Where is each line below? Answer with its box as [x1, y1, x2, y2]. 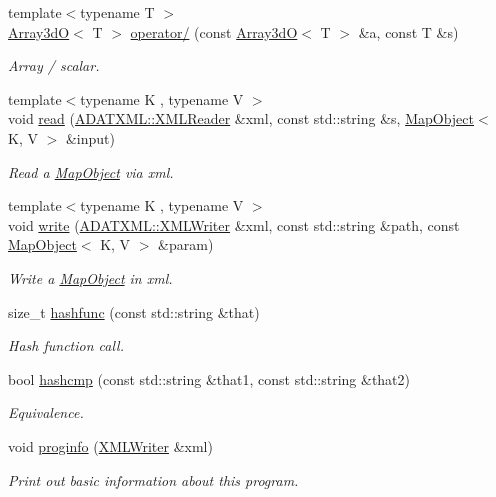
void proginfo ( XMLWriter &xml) [8, 435, 213, 456]
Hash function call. [8, 335, 124, 356]
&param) [158, 234, 214, 255]
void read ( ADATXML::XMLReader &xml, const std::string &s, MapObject [8, 108, 474, 129]
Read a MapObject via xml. [8, 161, 174, 182]
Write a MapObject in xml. [8, 267, 173, 288]
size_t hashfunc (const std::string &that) [8, 301, 260, 322]
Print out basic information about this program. [8, 469, 299, 490]
